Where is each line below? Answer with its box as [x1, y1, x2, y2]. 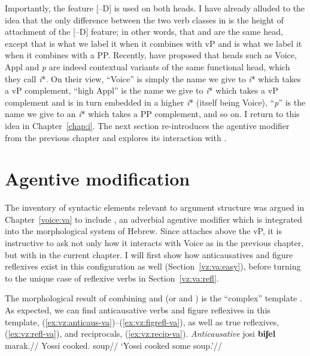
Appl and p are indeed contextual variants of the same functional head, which [5, 60, 290, 73]
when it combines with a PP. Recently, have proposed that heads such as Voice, [5, 49, 297, 61]
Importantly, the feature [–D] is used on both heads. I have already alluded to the [5, 2, 305, 14]
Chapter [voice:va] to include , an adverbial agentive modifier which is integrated [5, 213, 302, 225]
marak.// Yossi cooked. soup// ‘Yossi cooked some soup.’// [5, 339, 222, 351]
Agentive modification [5, 166, 190, 191]
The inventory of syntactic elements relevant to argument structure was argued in [5, 201, 305, 214]
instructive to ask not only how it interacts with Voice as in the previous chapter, [5, 237, 304, 249]
